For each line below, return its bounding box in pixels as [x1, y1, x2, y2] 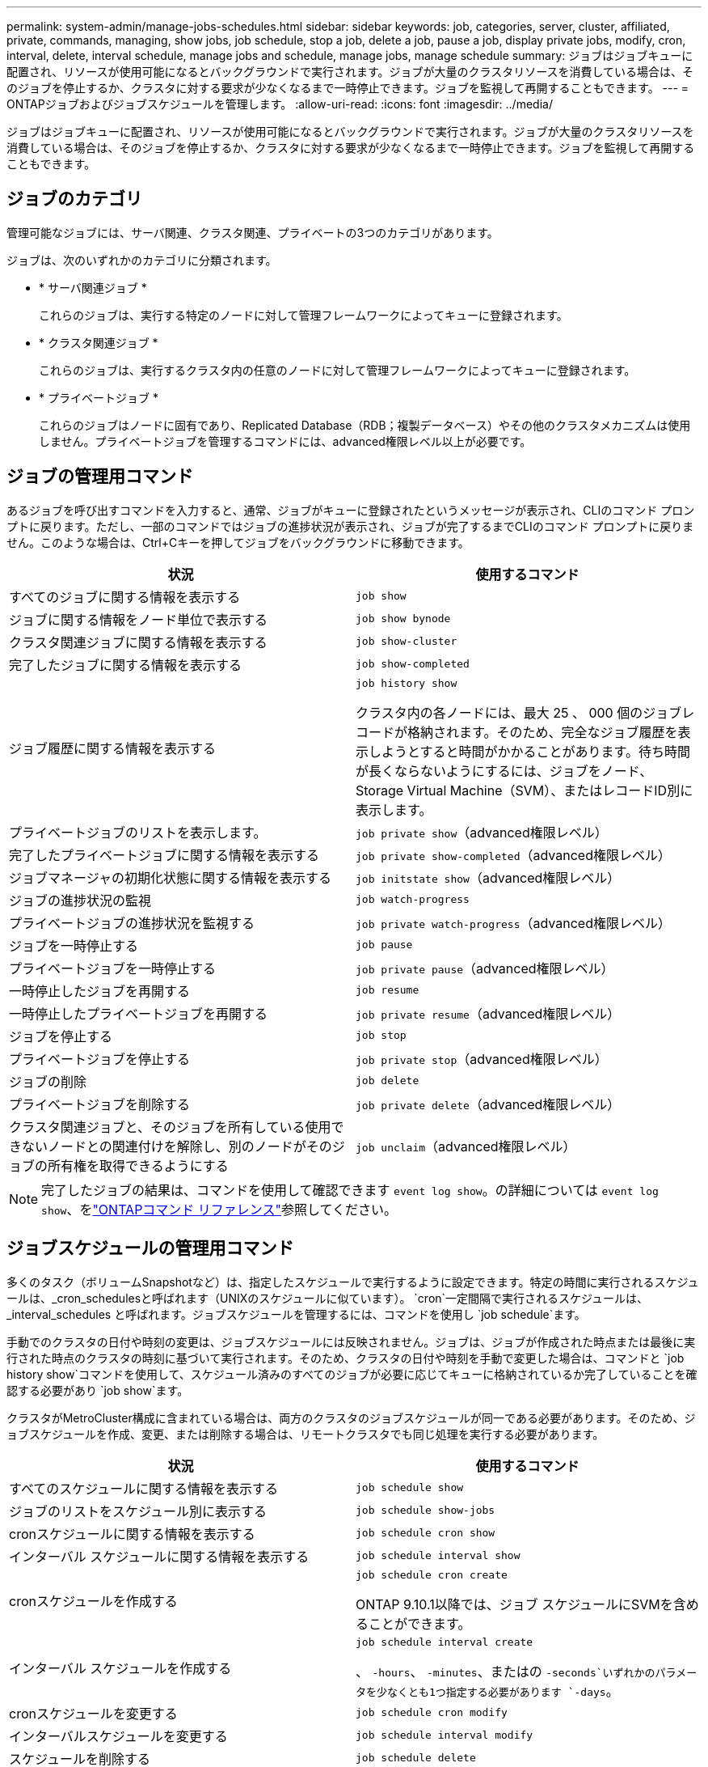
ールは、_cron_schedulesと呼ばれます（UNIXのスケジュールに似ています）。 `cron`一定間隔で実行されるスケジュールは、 [6, 1290, 649, 1305]
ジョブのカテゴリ [6, 189, 142, 210]
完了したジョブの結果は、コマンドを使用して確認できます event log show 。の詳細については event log [41, 1181, 659, 1198]
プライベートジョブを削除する [9, 1095, 191, 1112]
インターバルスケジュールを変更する [9, 1727, 228, 1744]
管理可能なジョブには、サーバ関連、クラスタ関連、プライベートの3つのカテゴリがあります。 [6, 225, 499, 239]
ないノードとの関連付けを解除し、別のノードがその [22, 1138, 332, 1155]
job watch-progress [356, 893, 470, 906]
